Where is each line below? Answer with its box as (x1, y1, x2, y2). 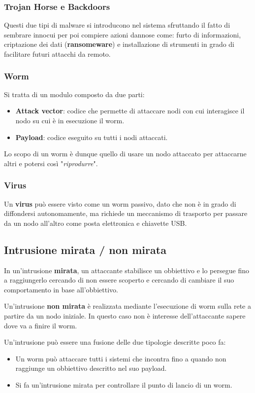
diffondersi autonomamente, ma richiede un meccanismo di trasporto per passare (4, 208, 248, 218)
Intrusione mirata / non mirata (4, 242, 166, 257)
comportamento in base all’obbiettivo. (4, 284, 118, 294)
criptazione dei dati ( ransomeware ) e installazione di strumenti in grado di (4, 39, 234, 49)
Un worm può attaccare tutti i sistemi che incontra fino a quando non (15, 353, 226, 363)
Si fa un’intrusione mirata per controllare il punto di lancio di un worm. (15, 379, 232, 390)
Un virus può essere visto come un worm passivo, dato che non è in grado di (4, 198, 236, 209)
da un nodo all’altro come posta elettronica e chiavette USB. (4, 217, 187, 228)
